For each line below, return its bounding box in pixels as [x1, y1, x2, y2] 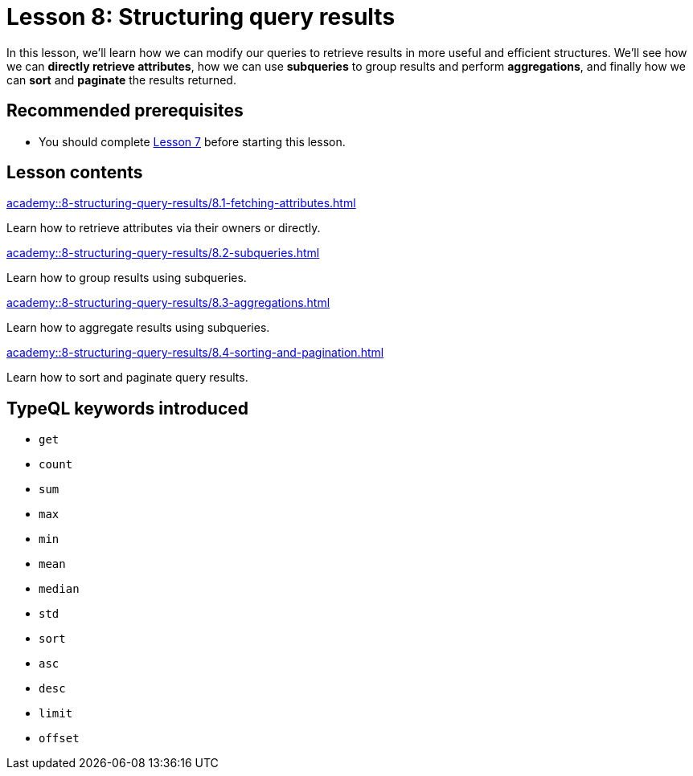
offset [39, 732, 80, 745]
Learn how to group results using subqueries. [6, 271, 247, 285]
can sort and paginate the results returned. [6, 72, 236, 87]
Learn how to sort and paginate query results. [6, 370, 248, 385]
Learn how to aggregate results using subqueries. [6, 321, 270, 335]
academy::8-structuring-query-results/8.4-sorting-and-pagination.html [6, 345, 384, 360]
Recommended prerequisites [6, 100, 244, 121]
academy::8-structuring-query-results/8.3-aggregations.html [6, 296, 330, 310]
